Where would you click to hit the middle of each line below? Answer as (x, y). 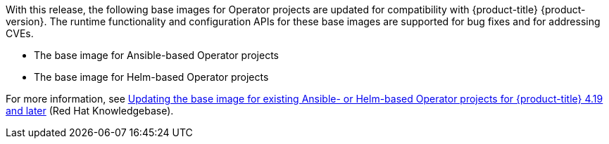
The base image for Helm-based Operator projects (151, 77)
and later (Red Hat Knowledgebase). (90, 111)
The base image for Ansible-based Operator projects (156, 55)
